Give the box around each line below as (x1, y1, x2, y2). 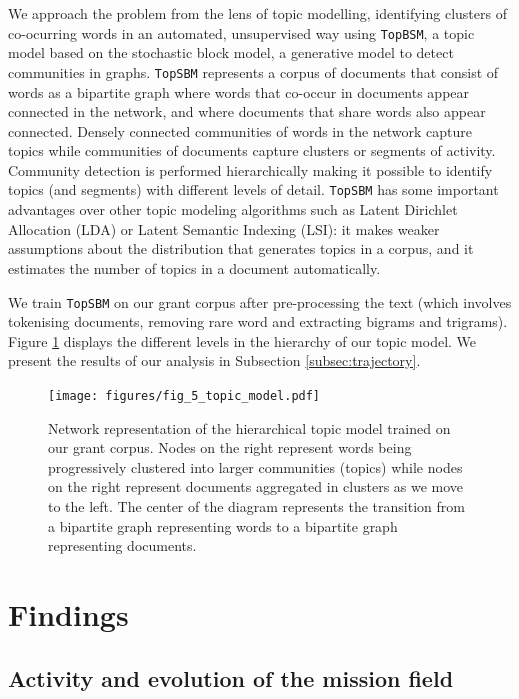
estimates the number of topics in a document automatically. (8, 257, 381, 278)
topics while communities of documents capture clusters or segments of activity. (8, 140, 496, 161)
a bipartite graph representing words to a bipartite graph (48, 515, 398, 536)
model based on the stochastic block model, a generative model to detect (8, 42, 454, 63)
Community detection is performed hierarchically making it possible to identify (8, 159, 493, 180)
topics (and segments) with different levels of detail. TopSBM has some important (8, 179, 499, 200)
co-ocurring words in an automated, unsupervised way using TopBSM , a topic (8, 22, 475, 43)
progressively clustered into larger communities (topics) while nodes (48, 456, 463, 477)
